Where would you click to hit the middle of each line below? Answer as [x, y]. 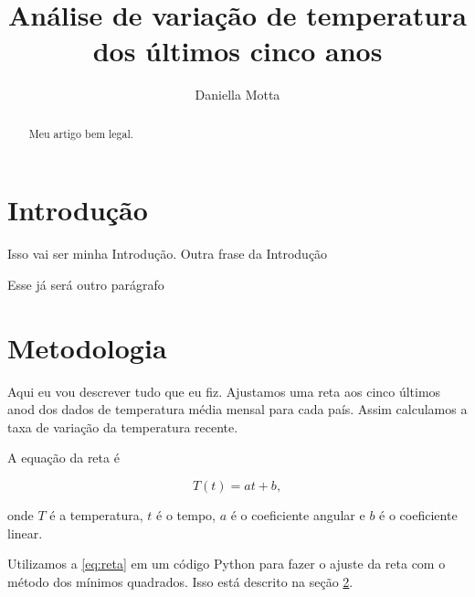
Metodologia [87, 347]
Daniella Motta [237, 95]
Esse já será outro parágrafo [86, 284]
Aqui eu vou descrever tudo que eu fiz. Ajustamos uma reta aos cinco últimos [224, 391]
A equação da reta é [63, 458]
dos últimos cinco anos [237, 51]
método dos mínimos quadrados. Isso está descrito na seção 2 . [180, 581]
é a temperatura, [96, 514]
